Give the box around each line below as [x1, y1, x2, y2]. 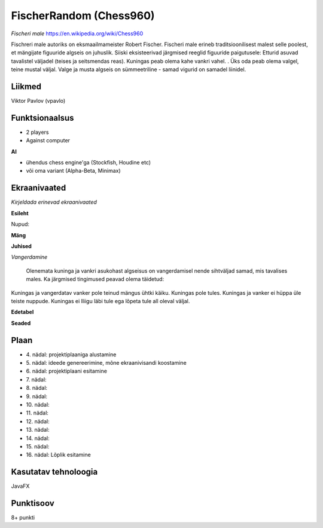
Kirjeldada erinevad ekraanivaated [11, 199, 97, 206]
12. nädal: [26, 417, 50, 425]
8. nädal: [26, 384, 48, 392]
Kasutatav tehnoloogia [11, 467, 98, 477]
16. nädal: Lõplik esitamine [26, 451, 91, 459]
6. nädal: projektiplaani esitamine [26, 368, 108, 375]
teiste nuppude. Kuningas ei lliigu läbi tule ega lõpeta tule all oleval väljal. [11, 297, 190, 304]
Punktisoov [11, 498, 55, 508]
